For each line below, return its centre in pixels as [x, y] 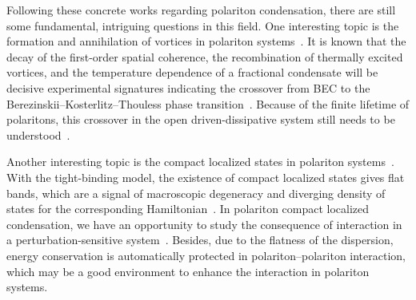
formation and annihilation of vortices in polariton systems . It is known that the [206, 41]
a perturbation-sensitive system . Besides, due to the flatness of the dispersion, [200, 240]
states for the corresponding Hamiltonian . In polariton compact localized [188, 209]
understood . [38, 134]
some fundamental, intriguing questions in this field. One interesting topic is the [203, 25]
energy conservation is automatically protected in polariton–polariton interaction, [206, 255]
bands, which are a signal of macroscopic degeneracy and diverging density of [196, 193]
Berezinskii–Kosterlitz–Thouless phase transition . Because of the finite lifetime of [208, 103]
